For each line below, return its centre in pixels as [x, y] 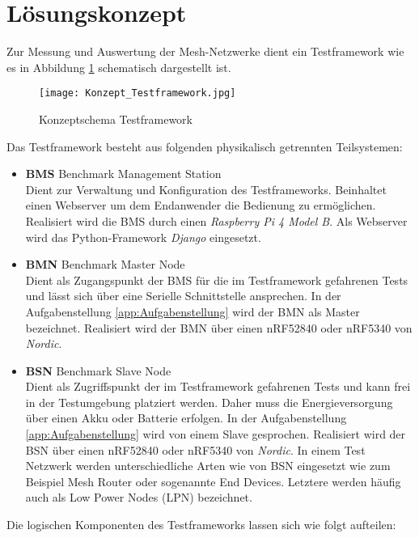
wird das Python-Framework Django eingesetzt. [143, 237]
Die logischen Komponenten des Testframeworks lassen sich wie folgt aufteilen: [201, 525]
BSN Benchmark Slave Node [98, 370]
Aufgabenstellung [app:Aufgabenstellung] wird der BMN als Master [193, 311]
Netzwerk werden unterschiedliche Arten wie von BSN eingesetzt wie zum [208, 466]
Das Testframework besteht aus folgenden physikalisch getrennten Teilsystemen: [205, 146]
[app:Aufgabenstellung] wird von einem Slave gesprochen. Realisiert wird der [216, 434]
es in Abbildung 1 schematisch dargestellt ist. [119, 67]
